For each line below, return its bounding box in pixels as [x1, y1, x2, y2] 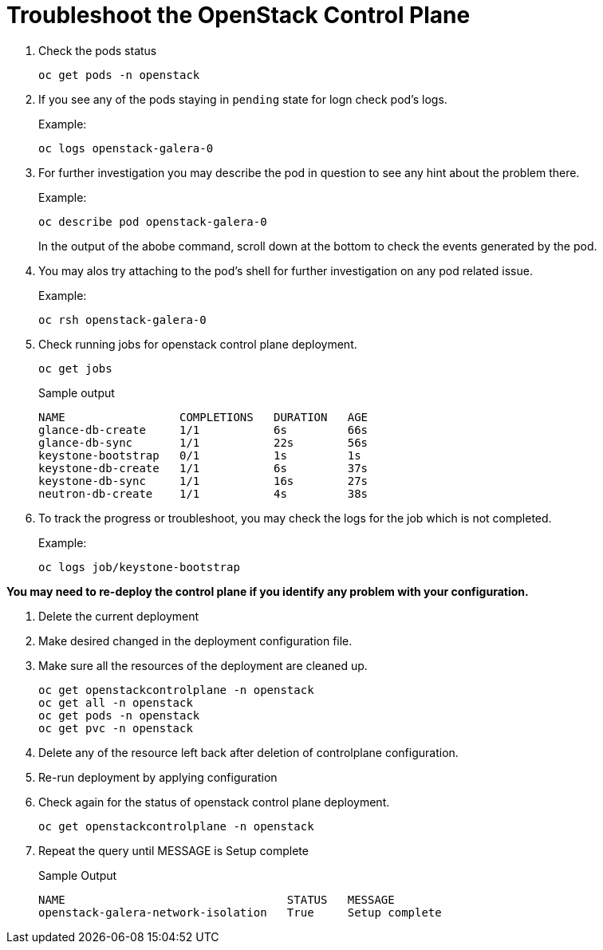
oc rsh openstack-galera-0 [38, 313, 207, 326]
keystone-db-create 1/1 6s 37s [38, 461, 368, 475]
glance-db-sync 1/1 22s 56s [38, 436, 368, 449]
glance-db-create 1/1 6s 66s [38, 423, 368, 436]
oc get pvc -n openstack [38, 721, 193, 735]
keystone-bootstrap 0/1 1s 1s [38, 448, 361, 462]
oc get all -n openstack [38, 696, 193, 709]
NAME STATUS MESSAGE [38, 893, 395, 906]
